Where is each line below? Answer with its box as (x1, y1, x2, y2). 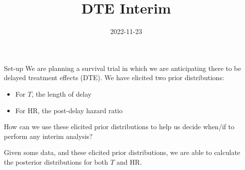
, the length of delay (32, 88, 92, 99)
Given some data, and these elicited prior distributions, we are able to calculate (4, 147, 241, 157)
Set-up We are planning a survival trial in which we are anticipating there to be (4, 63, 241, 73)
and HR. (116, 156, 142, 167)
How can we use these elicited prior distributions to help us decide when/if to (4, 121, 234, 132)
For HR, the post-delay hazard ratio (15, 105, 123, 115)
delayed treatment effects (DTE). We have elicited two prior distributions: (4, 72, 224, 83)
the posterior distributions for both (4, 156, 108, 167)
